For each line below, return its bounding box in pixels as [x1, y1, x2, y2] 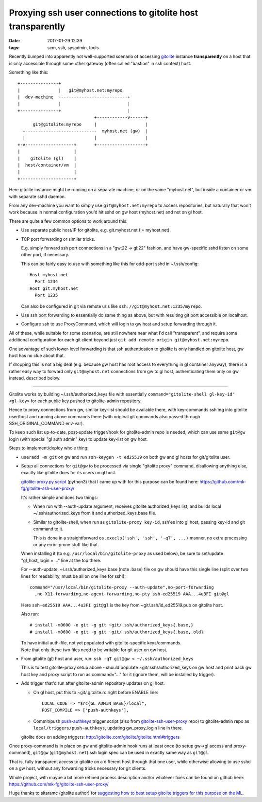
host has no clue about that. [9, 353, 65, 358]
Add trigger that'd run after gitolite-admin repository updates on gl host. [21, 680, 165, 686]
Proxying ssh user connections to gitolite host [9, 7, 198, 18]
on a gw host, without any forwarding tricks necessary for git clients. [9, 766, 147, 771]
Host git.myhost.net [30, 285, 79, 291]
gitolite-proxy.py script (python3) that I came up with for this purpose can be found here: [21, 479, 199, 484]
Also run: [21, 611, 39, 617]
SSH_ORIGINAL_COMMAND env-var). [9, 421, 84, 427]
